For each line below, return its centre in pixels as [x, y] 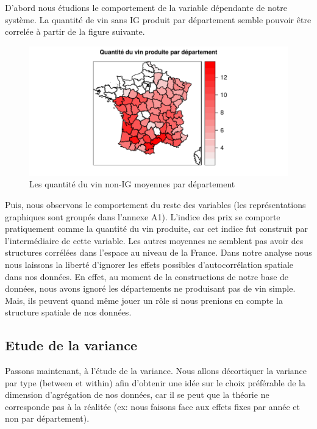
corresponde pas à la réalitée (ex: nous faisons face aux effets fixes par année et [153, 406]
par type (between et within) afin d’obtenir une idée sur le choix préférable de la [155, 382]
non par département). [47, 418]
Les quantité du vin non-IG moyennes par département [132, 184]
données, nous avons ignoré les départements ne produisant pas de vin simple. [150, 288]
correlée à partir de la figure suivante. [75, 31]
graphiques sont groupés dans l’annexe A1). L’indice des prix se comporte [143, 216]
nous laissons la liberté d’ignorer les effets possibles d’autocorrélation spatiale [149, 264]
